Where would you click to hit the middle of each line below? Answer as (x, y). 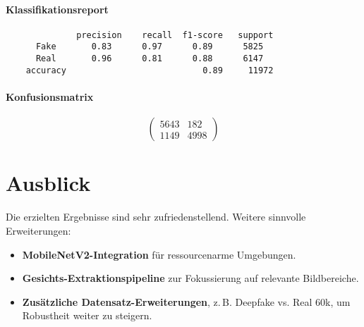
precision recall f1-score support (175, 35)
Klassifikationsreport (57, 9)
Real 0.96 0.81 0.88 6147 (150, 59)
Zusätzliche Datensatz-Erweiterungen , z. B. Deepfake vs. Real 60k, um (186, 301)
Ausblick (48, 183)
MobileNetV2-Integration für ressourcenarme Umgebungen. (159, 254)
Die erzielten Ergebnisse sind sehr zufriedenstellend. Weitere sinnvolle (156, 217)
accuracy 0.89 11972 (150, 70)
